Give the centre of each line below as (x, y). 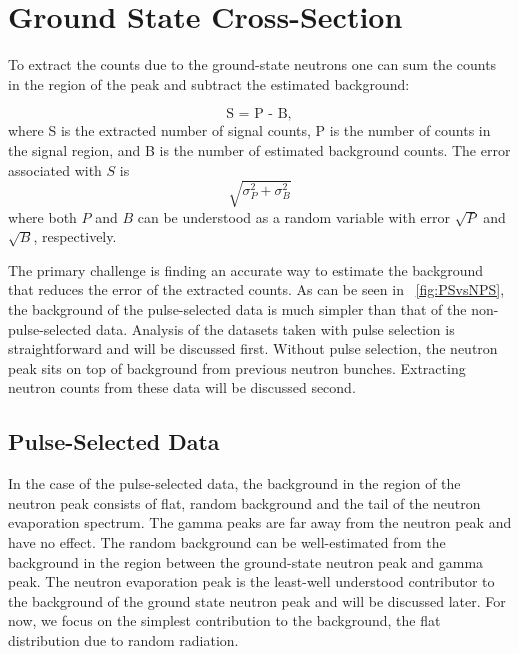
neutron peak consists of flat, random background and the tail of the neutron (244, 502)
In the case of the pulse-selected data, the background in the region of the (234, 483)
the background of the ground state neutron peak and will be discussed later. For (257, 600)
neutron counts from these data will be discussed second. (182, 387)
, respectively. (75, 236)
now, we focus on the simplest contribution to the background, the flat (224, 620)
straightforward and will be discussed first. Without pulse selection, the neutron (253, 348)
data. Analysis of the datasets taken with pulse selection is (275, 328)
